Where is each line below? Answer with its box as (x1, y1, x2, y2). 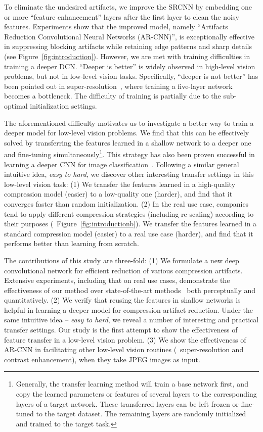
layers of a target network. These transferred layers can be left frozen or (16, 398, 239, 409)
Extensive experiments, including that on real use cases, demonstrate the (4, 275, 230, 285)
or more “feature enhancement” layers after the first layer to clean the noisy (4, 11, 239, 22)
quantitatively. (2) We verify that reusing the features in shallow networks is (4, 295, 241, 305)
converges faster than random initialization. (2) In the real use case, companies (4, 198, 249, 209)
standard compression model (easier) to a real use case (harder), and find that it (4, 228, 253, 238)
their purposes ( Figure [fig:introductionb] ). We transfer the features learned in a (4, 218, 257, 229)
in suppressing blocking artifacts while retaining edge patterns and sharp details (4, 41, 252, 52)
